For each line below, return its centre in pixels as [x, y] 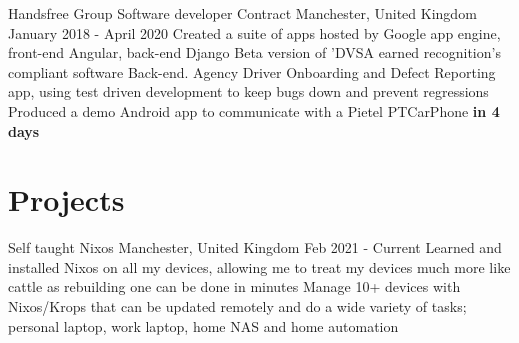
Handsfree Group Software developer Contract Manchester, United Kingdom [242, 13]
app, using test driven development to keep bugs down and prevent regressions [248, 91]
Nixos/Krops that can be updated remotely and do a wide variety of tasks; [237, 306]
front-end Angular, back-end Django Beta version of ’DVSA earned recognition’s [254, 52]
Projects [66, 199]
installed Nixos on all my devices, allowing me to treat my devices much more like [259, 266]
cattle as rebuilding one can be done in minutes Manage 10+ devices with [234, 286]
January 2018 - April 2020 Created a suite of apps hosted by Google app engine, [254, 32]
